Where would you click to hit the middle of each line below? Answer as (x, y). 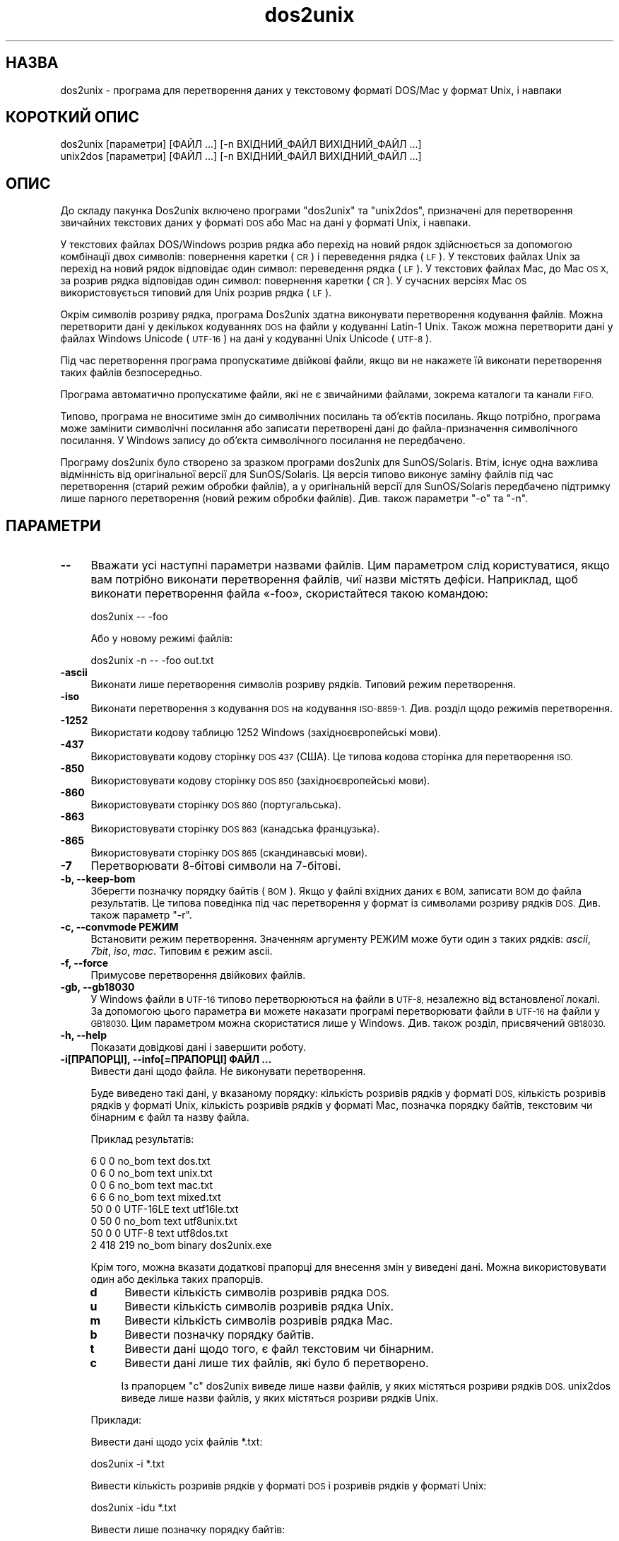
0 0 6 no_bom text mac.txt (152, 1185)
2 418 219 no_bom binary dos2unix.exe (181, 1245)
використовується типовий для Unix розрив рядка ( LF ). (196, 293)
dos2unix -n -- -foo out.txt (152, 661)
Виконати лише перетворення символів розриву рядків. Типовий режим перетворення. (303, 685)
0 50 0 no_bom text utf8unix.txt (164, 1221)
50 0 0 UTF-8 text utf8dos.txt (159, 1233)
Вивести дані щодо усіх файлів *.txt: (177, 1442)
